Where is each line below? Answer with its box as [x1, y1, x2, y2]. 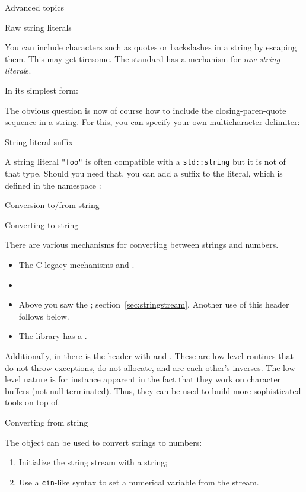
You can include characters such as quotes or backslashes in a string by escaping [5, 41, 297, 53]
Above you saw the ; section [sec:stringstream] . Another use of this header [18, 298, 289, 311]
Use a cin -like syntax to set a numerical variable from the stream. [18, 475, 259, 488]
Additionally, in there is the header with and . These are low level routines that [5, 349, 294, 362]
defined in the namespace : [5, 178, 101, 191]
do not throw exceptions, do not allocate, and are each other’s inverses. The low [5, 361, 295, 373]
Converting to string [5, 218, 79, 231]
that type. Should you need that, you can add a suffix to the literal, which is [5, 167, 283, 179]
